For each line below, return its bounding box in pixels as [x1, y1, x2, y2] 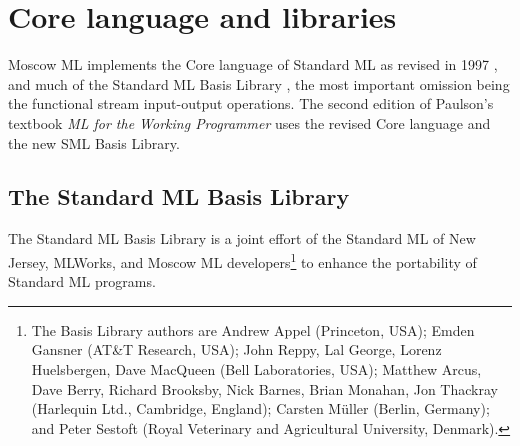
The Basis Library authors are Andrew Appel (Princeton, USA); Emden [31, 319, 475, 340]
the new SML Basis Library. [8, 132, 180, 153]
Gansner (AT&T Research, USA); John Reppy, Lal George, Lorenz [31, 339, 442, 360]
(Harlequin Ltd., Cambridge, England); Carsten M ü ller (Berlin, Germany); [31, 398, 490, 419]
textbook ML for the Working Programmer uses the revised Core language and [8, 112, 491, 133]
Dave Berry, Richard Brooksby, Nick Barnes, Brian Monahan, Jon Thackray [31, 378, 498, 399]
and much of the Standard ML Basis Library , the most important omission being [8, 73, 510, 94]
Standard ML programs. [8, 271, 156, 292]
